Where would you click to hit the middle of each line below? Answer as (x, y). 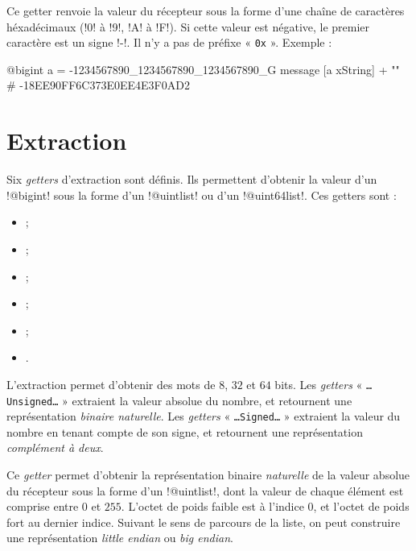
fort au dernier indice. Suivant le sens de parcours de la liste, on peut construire (204, 522)
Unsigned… (33, 402)
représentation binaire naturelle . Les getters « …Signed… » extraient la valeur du (204, 416)
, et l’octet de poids (361, 506)
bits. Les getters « (319, 384)
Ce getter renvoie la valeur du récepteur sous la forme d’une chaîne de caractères (206, 10)
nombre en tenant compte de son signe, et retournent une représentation (185, 431)
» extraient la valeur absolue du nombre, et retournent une (207, 400)
